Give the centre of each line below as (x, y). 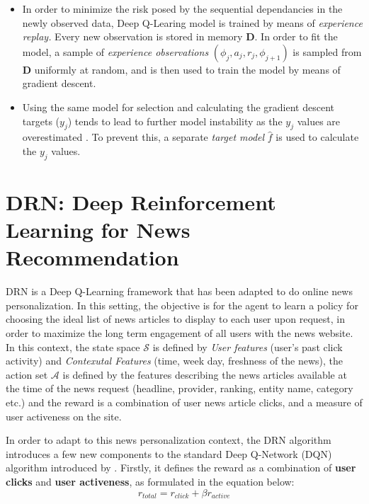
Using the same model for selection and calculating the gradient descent (178, 107)
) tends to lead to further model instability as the (175, 121)
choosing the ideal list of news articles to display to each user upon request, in (175, 319)
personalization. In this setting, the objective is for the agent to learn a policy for (182, 305)
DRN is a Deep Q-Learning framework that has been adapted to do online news (179, 291)
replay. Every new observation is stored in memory (132, 36)
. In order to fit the (296, 36)
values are (319, 121)
